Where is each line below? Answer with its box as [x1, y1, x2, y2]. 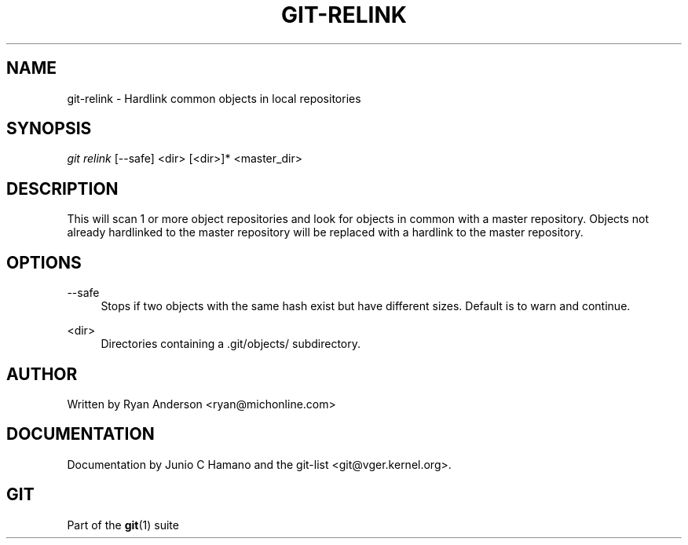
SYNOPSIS [6, 119, 92, 139]
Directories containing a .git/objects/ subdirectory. [101, 337, 361, 351]
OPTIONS [6, 252, 82, 272]
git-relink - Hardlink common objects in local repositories [67, 91, 361, 105]
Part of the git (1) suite [67, 518, 179, 532]
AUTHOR [6, 364, 78, 384]
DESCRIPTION [6, 178, 119, 199]
